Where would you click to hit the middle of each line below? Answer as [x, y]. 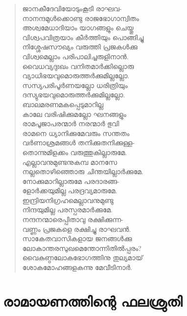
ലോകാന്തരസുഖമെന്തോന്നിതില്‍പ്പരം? [82, 248]
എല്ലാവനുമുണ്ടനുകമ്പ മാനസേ [70, 162]
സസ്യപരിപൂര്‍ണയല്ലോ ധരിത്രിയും [75, 85]
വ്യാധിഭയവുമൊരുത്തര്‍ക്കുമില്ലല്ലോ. [76, 76]
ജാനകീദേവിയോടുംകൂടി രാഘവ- [72, 8]
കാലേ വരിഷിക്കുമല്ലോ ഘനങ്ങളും [74, 114]
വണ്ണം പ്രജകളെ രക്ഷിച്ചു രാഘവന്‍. [77, 229]
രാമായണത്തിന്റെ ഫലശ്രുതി [93, 301]
